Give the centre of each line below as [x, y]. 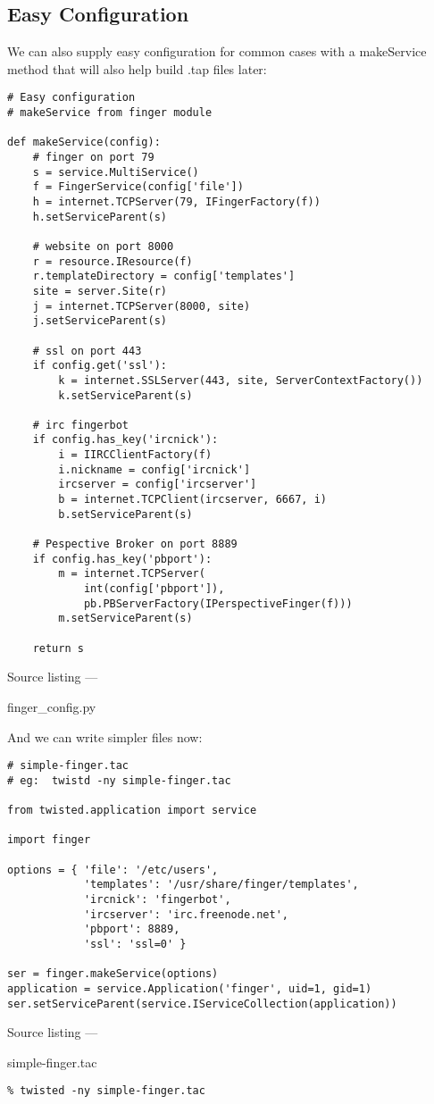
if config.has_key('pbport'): [122, 559]
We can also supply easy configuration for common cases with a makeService [217, 51]
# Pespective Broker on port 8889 [135, 544]
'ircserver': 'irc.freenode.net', [186, 914]
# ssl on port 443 [87, 351]
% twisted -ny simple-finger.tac [106, 1091]
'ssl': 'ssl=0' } [135, 944]
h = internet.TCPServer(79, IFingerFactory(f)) [176, 201]
